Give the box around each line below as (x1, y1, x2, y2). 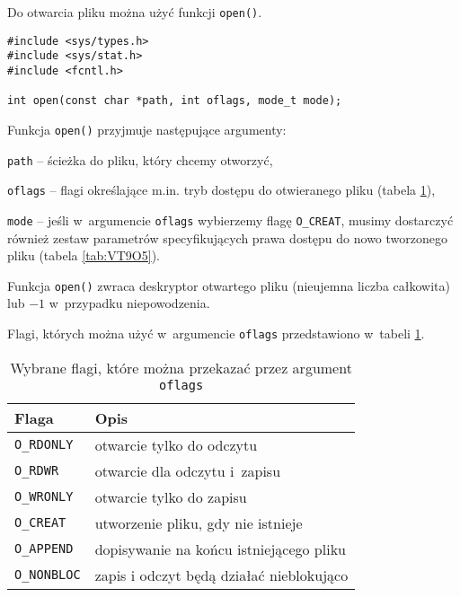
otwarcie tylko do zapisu (94, 486, 247, 507)
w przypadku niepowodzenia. (49, 294, 210, 312)
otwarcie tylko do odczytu (94, 434, 258, 455)
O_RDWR (14, 463, 59, 478)
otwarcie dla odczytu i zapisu (94, 460, 281, 481)
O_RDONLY (14, 437, 74, 452)
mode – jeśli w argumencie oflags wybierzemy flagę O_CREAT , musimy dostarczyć (7, 210, 454, 229)
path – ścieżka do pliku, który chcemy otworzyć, (7, 150, 273, 169)
